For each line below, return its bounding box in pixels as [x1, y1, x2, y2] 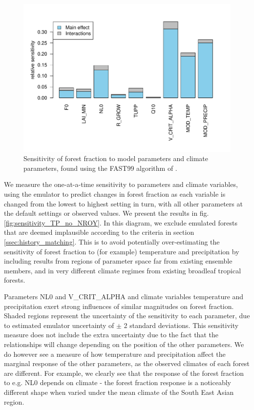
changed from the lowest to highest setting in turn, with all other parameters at [4, 198, 243, 208]
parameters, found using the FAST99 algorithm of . [23, 163, 177, 173]
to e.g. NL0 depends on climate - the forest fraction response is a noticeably [4, 377, 231, 388]
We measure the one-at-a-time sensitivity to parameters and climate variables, [4, 179, 238, 189]
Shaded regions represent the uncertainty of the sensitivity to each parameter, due [4, 310, 250, 321]
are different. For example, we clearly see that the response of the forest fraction [4, 368, 244, 378]
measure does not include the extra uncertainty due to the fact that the [4, 329, 218, 340]
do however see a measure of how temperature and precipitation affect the [4, 348, 226, 359]
